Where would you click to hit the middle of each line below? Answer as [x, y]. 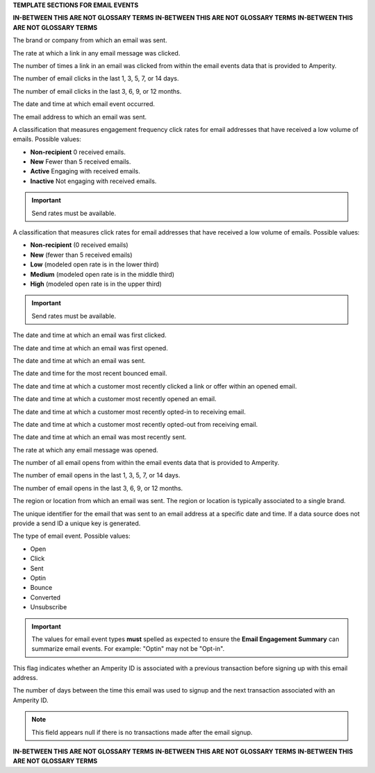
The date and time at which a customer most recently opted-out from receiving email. [135, 424]
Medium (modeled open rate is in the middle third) [102, 274]
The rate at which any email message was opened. [86, 450]
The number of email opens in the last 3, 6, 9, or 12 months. [98, 488]
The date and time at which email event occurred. [84, 104]
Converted [45, 597]
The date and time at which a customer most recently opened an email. [115, 399]
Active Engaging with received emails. [85, 171]
